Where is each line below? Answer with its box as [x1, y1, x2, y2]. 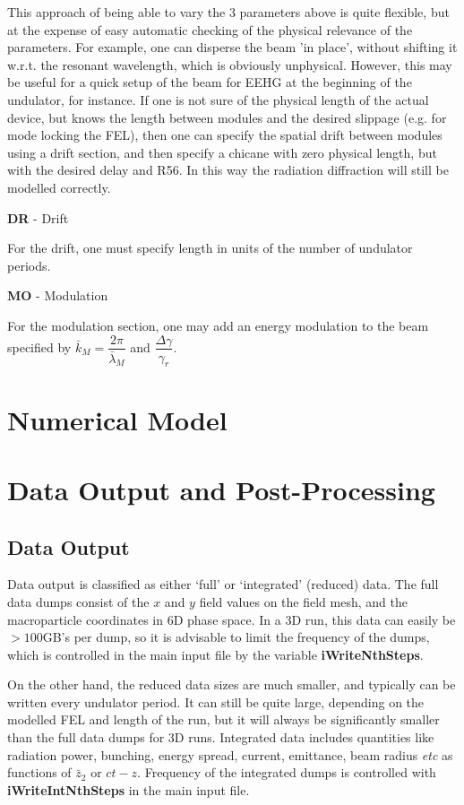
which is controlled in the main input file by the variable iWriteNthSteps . [7, 645, 424, 663]
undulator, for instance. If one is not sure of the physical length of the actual [7, 90, 429, 108]
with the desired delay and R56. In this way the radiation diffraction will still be [7, 160, 449, 179]
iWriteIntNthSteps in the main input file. [7, 780, 250, 799]
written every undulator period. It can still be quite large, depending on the [7, 692, 425, 711]
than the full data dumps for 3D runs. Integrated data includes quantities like [7, 728, 434, 747]
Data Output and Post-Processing [7, 471, 435, 507]
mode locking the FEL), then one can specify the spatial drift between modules [7, 126, 443, 144]
